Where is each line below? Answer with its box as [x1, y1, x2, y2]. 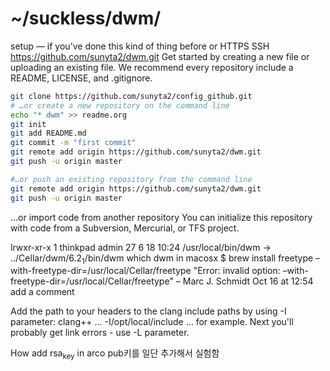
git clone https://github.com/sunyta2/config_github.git [10, 91, 253, 101]
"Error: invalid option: [193, 265, 281, 277]
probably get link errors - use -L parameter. [10, 327, 190, 339]
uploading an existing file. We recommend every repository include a [10, 61, 294, 73]
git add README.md [10, 128, 87, 139]
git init [10, 119, 47, 129]
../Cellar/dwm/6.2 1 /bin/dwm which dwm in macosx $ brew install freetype [10, 252, 314, 266]
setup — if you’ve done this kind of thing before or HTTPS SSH [10, 40, 270, 52]
